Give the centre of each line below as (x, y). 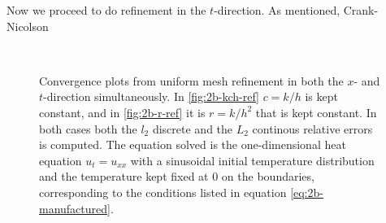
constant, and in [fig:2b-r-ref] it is (122, 112)
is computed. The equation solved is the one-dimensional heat (193, 144)
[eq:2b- (307, 192)
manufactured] (75, 208)
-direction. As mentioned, (277, 10)
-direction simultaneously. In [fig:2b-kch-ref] (151, 96)
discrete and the (193, 128)
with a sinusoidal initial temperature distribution (252, 160)
